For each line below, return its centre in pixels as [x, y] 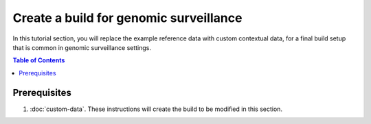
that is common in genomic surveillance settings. [82, 47]
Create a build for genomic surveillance [127, 18]
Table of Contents [39, 60]
